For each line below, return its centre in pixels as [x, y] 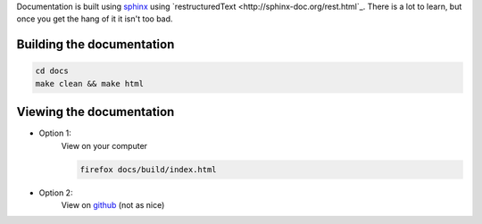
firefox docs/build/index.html [149, 169]
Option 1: [55, 133]
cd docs [52, 71]
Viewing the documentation [96, 112]
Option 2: [56, 193]
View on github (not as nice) [113, 205]
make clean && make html [90, 83]
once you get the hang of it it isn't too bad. [95, 19]
